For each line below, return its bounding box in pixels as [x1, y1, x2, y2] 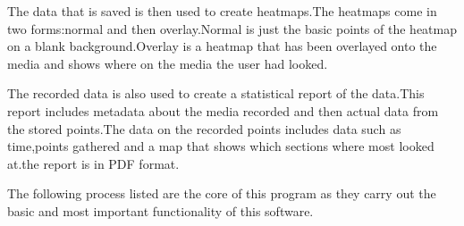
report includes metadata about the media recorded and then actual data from [7, 101, 439, 120]
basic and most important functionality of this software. [7, 201, 314, 220]
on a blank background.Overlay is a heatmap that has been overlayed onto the [7, 37, 437, 55]
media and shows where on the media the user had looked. [7, 54, 328, 72]
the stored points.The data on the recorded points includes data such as [7, 119, 401, 138]
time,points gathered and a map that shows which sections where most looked [7, 137, 434, 155]
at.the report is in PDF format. [7, 154, 180, 172]
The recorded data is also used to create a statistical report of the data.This [7, 84, 425, 103]
